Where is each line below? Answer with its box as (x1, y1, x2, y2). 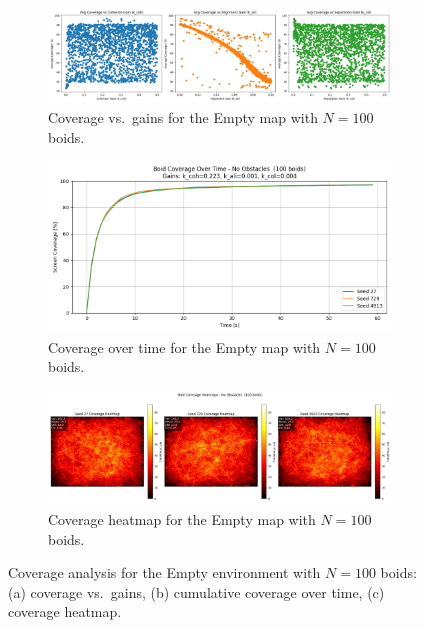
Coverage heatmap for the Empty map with (48, 509, 316, 530)
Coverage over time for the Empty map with (48, 336, 321, 357)
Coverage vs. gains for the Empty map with (48, 107, 318, 127)
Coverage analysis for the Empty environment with (8, 562, 321, 583)
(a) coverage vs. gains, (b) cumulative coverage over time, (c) (8, 581, 385, 602)
